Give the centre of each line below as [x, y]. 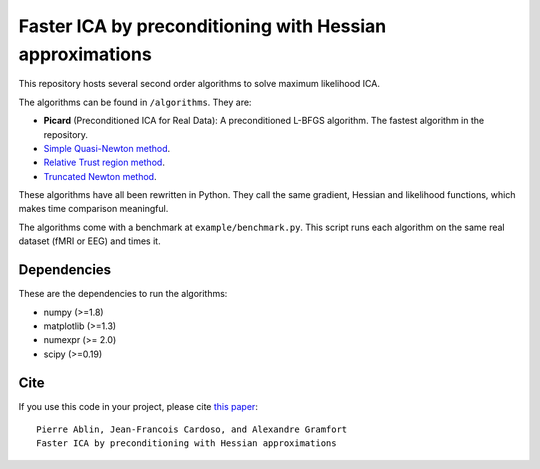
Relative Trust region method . [104, 162]
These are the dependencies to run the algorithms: [123, 294]
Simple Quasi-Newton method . [107, 148]
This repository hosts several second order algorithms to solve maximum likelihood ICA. [199, 84]
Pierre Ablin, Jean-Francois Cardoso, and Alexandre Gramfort [192, 429]
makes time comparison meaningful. [93, 209]
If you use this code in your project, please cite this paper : [138, 406]
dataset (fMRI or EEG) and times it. [89, 241]
